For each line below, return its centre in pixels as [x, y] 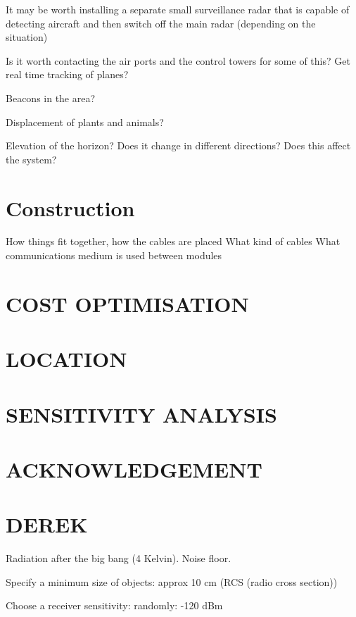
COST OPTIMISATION [127, 303]
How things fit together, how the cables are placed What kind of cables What [173, 241]
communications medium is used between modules [114, 255]
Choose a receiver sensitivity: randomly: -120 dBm [114, 605]
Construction [70, 207]
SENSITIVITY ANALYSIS [141, 414]
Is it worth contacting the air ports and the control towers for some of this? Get [178, 60]
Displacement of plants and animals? [85, 121]
